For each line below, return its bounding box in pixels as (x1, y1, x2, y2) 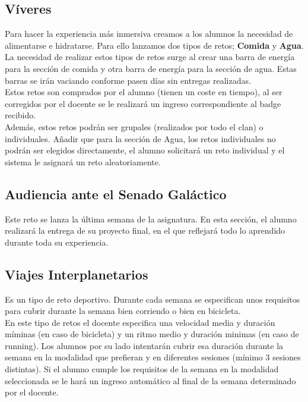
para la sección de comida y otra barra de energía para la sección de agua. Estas (5, 62, 297, 74)
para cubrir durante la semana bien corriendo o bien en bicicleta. (5, 304, 241, 317)
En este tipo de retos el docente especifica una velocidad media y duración (5, 316, 275, 328)
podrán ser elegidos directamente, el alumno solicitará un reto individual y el (5, 144, 285, 156)
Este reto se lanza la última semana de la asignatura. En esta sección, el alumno (5, 212, 297, 225)
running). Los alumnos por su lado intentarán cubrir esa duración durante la (5, 339, 284, 351)
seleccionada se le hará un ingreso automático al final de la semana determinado (5, 374, 296, 387)
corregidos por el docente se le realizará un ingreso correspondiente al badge (5, 97, 281, 109)
